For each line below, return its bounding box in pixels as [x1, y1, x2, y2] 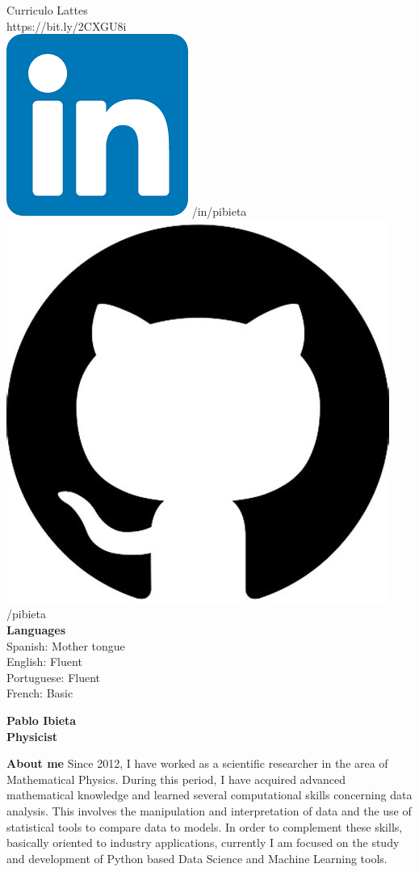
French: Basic [6, 685, 73, 701]
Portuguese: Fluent [6, 668, 101, 685]
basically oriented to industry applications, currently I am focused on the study [6, 834, 400, 851]
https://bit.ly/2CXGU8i [6, 17, 127, 34]
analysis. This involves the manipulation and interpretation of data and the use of [6, 802, 412, 819]
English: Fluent [6, 653, 82, 670]
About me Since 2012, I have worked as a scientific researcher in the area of [6, 755, 388, 772]
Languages [6, 621, 66, 638]
